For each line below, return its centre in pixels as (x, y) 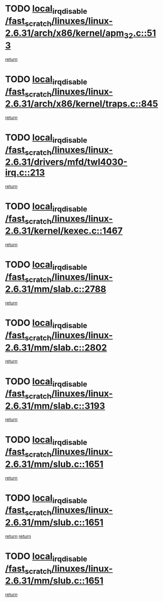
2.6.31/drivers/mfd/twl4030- (66, 162)
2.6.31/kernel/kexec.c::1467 (64, 231)
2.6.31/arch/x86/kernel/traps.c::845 (81, 104)
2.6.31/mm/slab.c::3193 (55, 406)
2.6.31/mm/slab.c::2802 (56, 347)
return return (18, 536)
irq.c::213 (25, 173)
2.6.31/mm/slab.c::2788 (56, 289)
